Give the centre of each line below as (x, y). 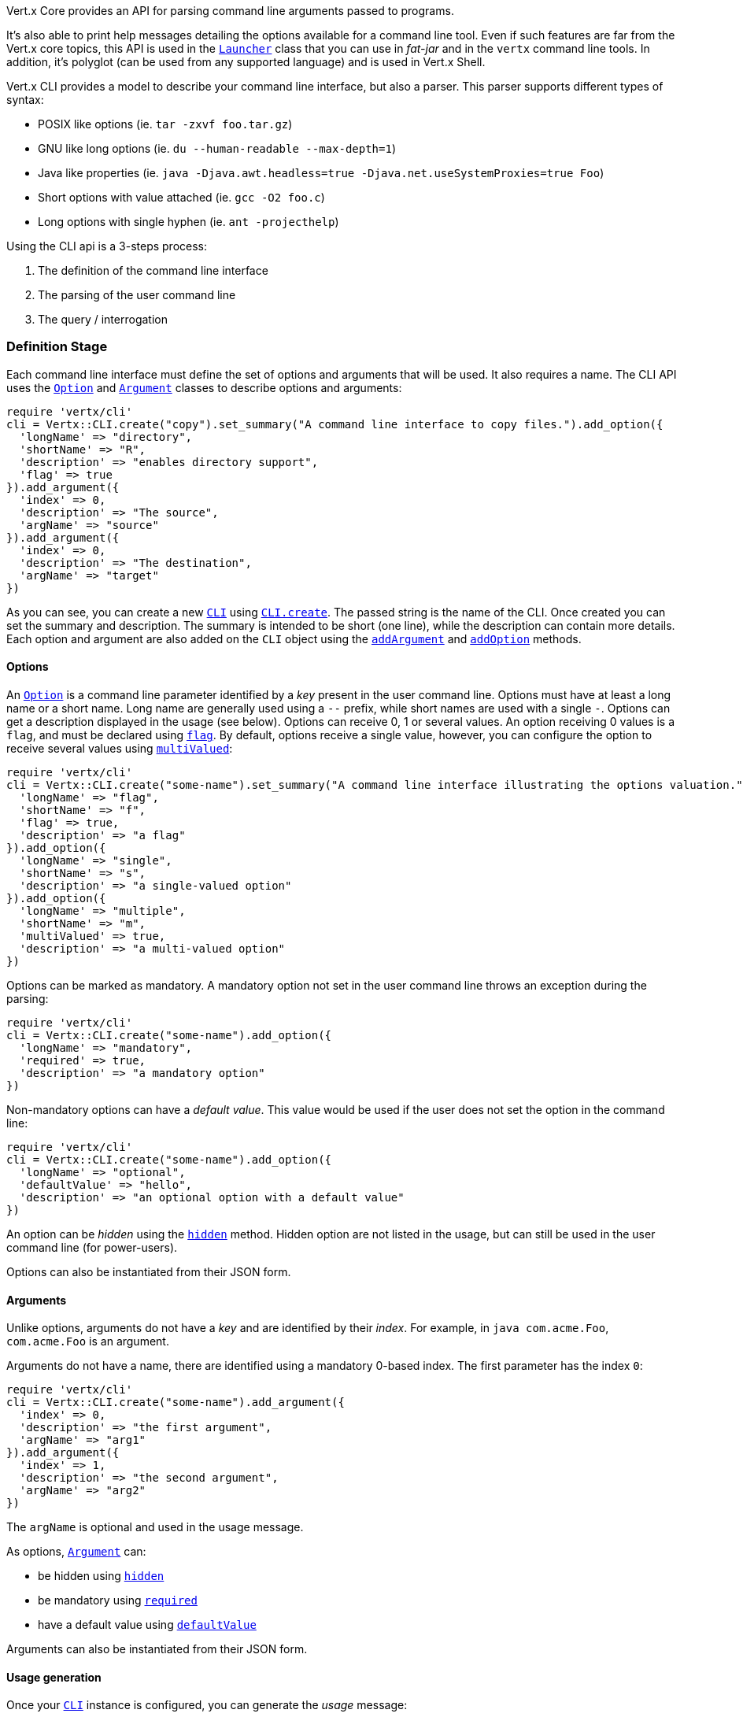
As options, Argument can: (76, 1552)
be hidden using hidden (101, 1576)
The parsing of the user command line (137, 295)
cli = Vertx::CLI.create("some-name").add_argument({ (176, 1402)
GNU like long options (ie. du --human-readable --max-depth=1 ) (217, 148)
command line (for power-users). (92, 1247)
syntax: (25, 100)
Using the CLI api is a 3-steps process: (107, 246)
